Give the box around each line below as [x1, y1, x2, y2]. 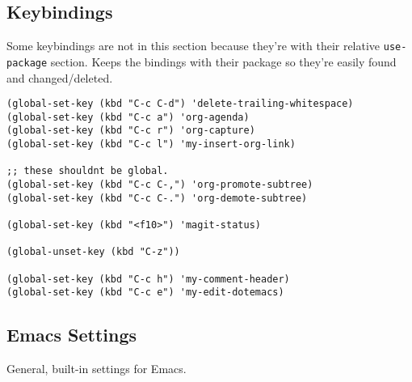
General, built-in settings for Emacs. [6, 360, 187, 377]
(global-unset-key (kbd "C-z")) [6, 246, 180, 258]
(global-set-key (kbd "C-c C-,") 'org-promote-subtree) [6, 179, 313, 191]
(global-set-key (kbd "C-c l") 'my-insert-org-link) [6, 138, 296, 151]
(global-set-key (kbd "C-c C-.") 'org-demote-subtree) [6, 192, 308, 204]
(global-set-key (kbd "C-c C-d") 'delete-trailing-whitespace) [6, 98, 354, 110]
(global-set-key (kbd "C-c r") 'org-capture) [6, 125, 255, 137]
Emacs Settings [6, 322, 137, 347]
